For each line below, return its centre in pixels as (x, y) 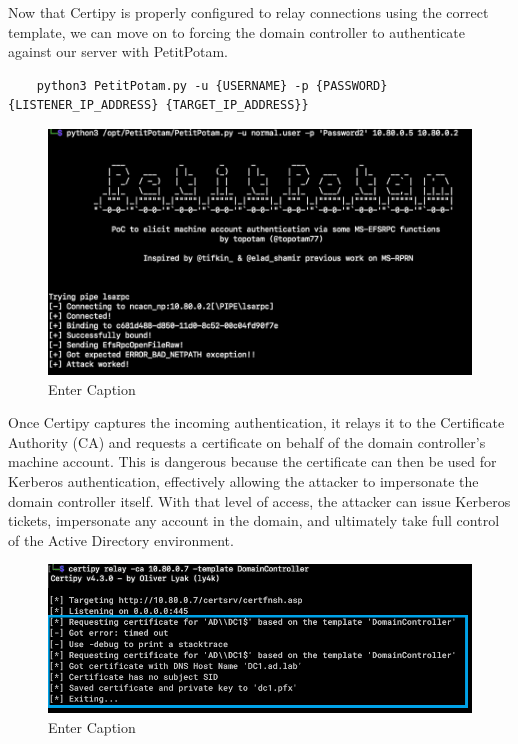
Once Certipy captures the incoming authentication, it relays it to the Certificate (256, 422)
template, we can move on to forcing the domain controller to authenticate (237, 31)
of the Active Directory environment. (121, 539)
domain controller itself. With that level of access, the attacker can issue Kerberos (259, 500)
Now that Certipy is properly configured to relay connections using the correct (248, 12)
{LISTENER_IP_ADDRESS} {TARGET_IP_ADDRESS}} (158, 105)
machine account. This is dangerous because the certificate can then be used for (252, 461)
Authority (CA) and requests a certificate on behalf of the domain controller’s (247, 441)
